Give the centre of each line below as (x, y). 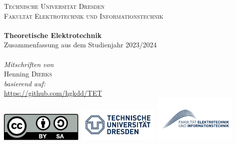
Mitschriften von (29, 64)
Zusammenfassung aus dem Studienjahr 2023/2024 (80, 45)
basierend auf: (25, 83)
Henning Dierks (28, 74)
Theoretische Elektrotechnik (53, 35)
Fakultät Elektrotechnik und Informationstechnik (84, 16)
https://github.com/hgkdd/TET (53, 93)
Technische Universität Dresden (54, 6)
